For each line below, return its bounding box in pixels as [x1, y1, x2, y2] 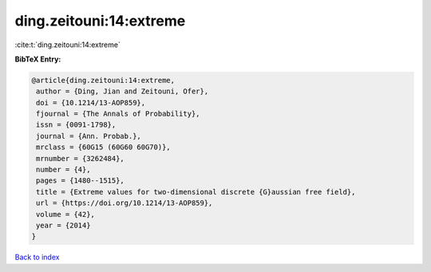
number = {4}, [36, 165, 91, 175]
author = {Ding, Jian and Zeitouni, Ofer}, [36, 87, 209, 96]
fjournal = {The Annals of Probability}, [36, 109, 200, 119]
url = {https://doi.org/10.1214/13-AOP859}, [36, 199, 213, 207]
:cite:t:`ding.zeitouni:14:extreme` [14, 40, 121, 49]
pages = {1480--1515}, [36, 176, 125, 185]
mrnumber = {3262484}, [36, 154, 125, 163]
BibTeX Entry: [14, 54, 61, 64]
